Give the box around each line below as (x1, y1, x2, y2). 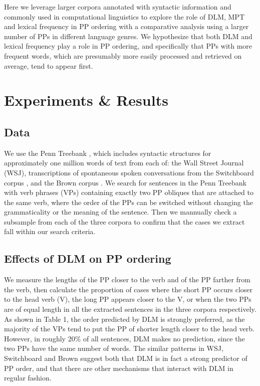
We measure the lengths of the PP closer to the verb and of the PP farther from (4, 274, 251, 285)
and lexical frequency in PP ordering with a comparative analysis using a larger (4, 21, 249, 32)
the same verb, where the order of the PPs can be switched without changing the (4, 197, 253, 207)
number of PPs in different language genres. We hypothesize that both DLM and (4, 31, 252, 41)
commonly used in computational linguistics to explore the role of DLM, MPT (4, 11, 245, 22)
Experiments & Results (4, 90, 168, 110)
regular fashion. (4, 372, 52, 383)
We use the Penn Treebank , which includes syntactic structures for (4, 147, 211, 158)
